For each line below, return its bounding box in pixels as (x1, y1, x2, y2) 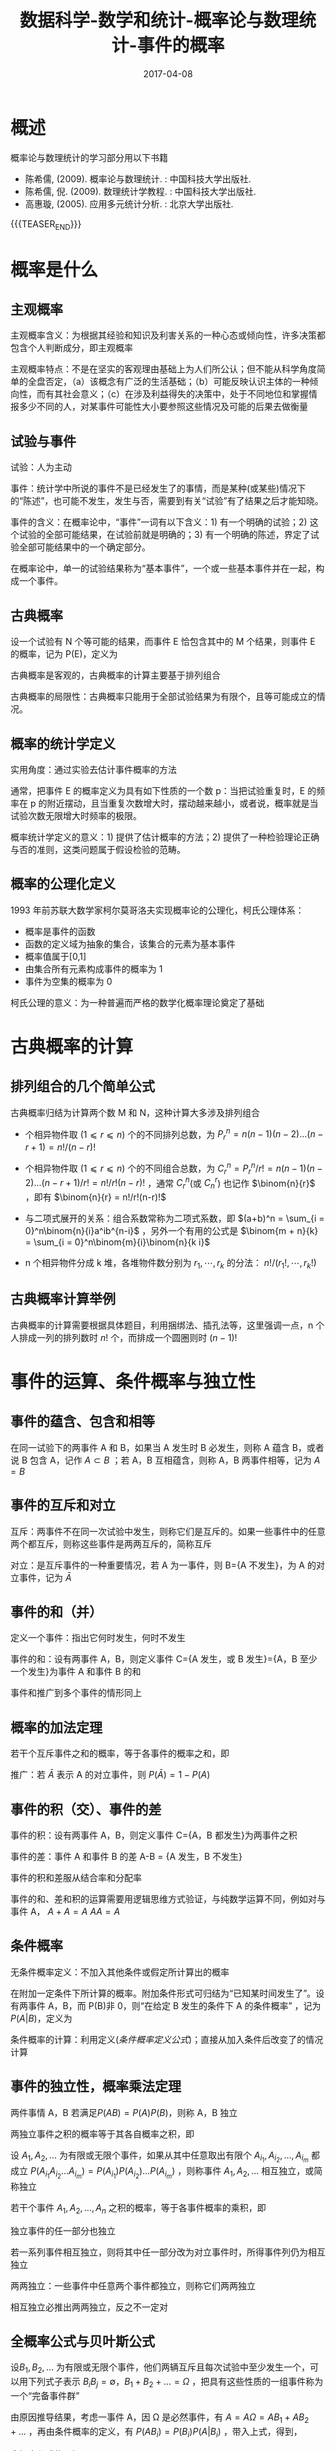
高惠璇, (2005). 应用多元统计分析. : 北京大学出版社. (24, 197, 234, 210)
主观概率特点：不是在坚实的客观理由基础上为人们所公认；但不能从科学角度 (10, 363, 317, 375)
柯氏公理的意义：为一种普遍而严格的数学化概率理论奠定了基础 (10, 996, 265, 1008)
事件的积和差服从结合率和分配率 (10, 1871, 142, 1883)
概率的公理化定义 (10, 876, 116, 893)
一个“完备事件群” (10, 2390, 80, 2402)
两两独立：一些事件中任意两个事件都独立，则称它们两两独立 (10, 2279, 256, 2291)
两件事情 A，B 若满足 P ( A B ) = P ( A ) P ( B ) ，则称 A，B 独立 (10, 2106, 238, 2118)
